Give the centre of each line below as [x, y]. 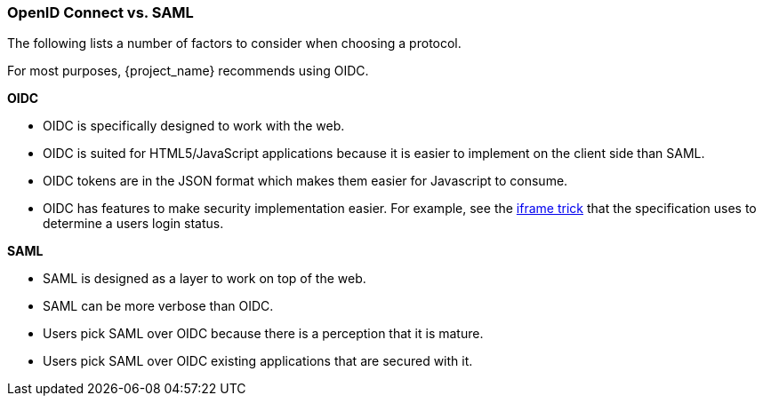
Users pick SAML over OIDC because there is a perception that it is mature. [263, 334]
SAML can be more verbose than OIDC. [158, 306]
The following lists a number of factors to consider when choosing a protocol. [234, 43]
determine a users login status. [133, 224]
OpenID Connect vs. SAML [100, 12]
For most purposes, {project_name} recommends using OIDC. [188, 71]
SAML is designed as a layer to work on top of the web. [205, 279]
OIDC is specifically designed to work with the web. [194, 126]
